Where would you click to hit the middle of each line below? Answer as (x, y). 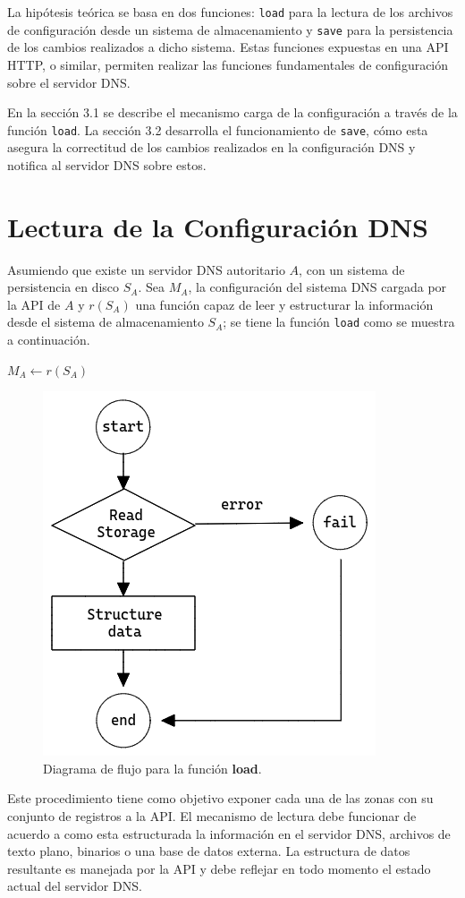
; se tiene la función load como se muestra (339, 322)
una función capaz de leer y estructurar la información (284, 304)
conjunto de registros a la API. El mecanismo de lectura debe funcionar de (212, 816)
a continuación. (49, 340)
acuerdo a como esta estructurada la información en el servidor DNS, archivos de (229, 833)
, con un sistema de (352, 269)
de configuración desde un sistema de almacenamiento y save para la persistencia (230, 29)
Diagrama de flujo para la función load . (152, 768)
